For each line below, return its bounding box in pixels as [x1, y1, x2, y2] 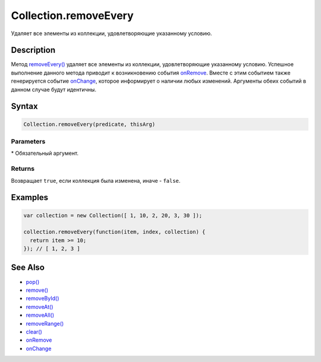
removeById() [26, 295, 59, 302]
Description [11, 45, 56, 55]
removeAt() [26, 303, 53, 310]
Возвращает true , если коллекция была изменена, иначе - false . [11, 177, 181, 184]
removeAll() [26, 311, 55, 319]
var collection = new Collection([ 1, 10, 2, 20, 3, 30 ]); [23, 212, 203, 219]
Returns [11, 164, 35, 173]
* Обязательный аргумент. [11, 149, 79, 157]
